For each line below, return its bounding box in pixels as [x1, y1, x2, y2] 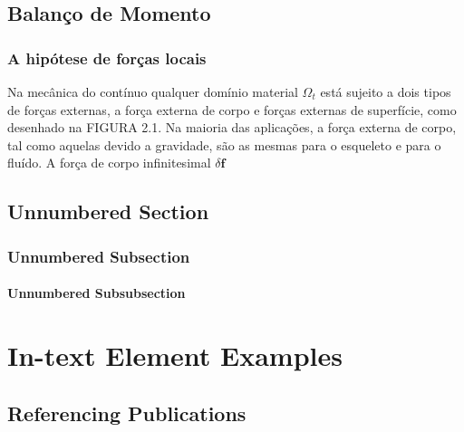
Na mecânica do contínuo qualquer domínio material [7, 82, 298, 101]
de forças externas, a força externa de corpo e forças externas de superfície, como [7, 100, 457, 119]
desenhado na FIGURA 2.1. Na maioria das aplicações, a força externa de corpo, [7, 118, 457, 137]
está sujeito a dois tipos [320, 82, 451, 101]
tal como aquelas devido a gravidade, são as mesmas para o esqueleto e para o [7, 135, 441, 154]
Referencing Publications [7, 398, 246, 427]
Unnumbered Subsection [7, 245, 190, 267]
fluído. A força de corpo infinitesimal [7, 153, 211, 172]
